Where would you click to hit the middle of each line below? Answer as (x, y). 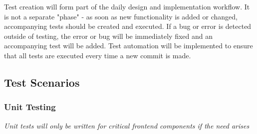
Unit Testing (30, 107)
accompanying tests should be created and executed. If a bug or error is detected (128, 26)
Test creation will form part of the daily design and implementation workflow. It (127, 6)
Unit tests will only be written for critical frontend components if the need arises (127, 125)
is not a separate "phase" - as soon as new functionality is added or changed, (121, 16)
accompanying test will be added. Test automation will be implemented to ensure (128, 46)
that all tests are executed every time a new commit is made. (98, 55)
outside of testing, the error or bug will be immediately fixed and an (108, 36)
